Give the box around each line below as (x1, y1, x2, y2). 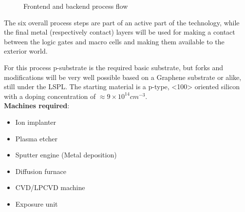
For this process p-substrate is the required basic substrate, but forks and (4, 62, 224, 72)
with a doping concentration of (4, 91, 96, 101)
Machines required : (4, 100, 70, 111)
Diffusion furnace (15, 166, 66, 176)
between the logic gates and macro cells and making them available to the (4, 36, 225, 46)
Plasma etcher (15, 133, 58, 143)
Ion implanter (15, 116, 57, 127)
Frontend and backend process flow (23, 1, 128, 11)
